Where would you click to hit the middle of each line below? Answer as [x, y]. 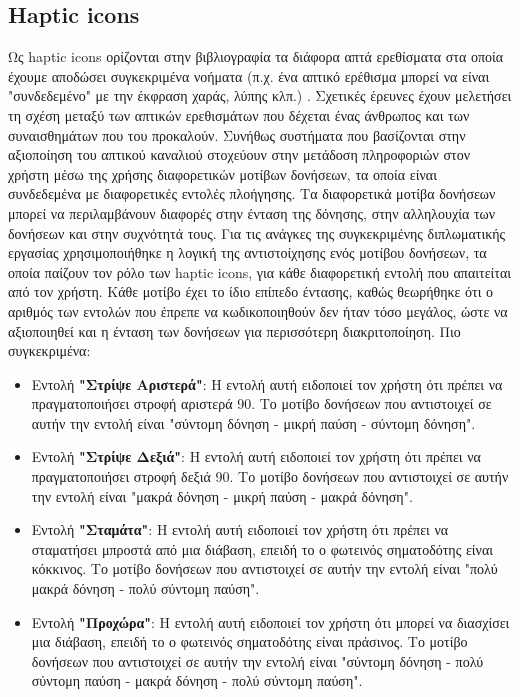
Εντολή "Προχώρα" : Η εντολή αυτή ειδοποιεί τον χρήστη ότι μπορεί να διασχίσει [270, 621]
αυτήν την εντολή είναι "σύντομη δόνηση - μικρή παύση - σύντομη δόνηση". [253, 422]
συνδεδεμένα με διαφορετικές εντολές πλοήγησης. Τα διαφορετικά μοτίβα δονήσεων [252, 193]
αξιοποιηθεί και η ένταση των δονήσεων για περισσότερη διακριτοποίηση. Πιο [234, 330]
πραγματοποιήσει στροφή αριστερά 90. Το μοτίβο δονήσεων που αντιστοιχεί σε [261, 403]
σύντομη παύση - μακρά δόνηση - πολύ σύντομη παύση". [197, 680]
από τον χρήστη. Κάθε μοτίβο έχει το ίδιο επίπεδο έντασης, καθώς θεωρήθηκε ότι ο [251, 291]
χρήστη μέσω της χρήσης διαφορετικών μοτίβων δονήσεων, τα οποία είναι [222, 173]
